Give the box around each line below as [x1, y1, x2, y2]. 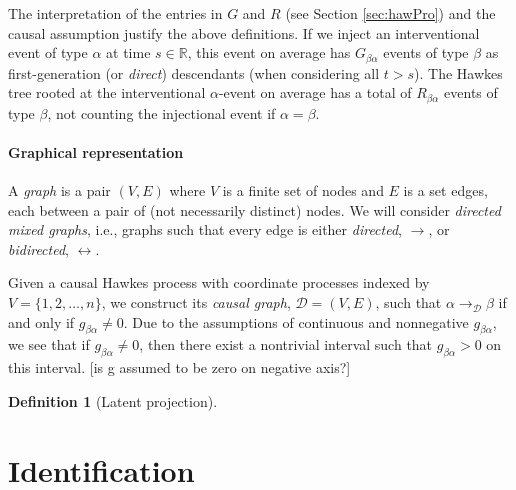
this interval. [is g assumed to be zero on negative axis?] [8, 357, 351, 378]
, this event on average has [187, 42, 351, 63]
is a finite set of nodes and [222, 180, 384, 201]
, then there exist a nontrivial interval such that [139, 334, 433, 355]
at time [106, 42, 151, 63]
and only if [8, 311, 75, 332]
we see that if [8, 334, 90, 355]
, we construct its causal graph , [101, 292, 291, 313]
